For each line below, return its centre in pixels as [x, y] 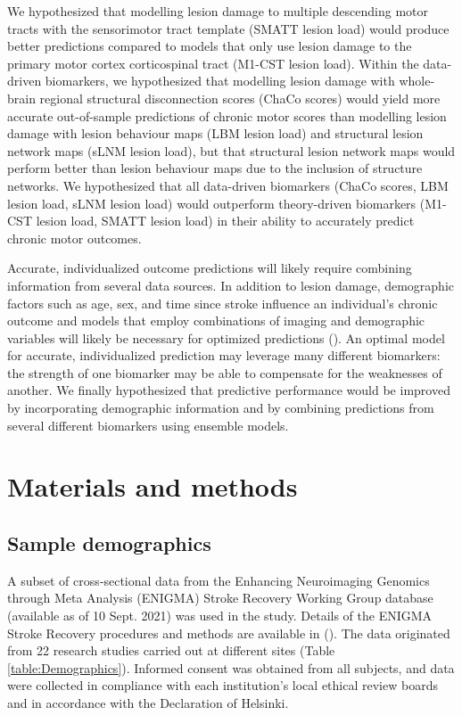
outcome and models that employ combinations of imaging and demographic [216, 321]
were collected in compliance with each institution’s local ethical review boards [223, 685]
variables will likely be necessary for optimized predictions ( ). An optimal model [226, 337]
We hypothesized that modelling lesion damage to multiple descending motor [218, 11]
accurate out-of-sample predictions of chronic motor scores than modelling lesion [227, 115]
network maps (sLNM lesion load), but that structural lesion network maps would [231, 150]
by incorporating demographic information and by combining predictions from [221, 408]
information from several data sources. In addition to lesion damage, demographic [231, 285]
